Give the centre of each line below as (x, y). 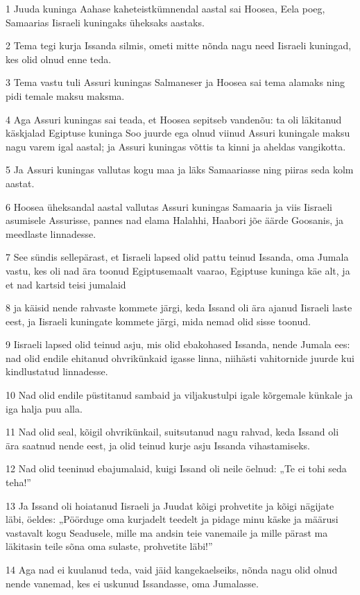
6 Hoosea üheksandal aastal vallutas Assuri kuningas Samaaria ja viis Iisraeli (169, 206)
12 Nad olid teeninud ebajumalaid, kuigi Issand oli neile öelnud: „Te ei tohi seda (176, 468)
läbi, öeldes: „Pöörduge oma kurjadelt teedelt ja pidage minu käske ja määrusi (172, 519)
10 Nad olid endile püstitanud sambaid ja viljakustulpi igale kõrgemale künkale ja (179, 395)
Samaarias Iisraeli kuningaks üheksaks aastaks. (105, 22)
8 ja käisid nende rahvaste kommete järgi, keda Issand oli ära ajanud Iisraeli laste (179, 308)
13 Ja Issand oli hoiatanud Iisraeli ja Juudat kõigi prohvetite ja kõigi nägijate (170, 505)
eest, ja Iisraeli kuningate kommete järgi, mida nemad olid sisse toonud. (158, 321)
